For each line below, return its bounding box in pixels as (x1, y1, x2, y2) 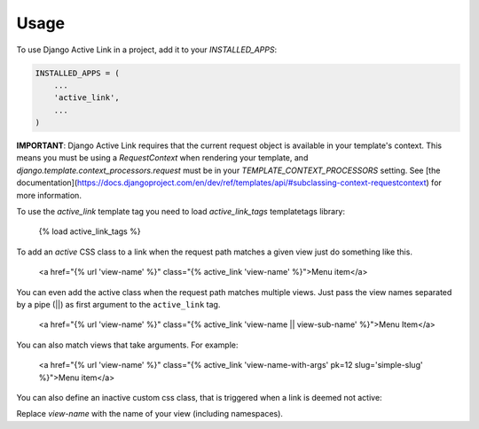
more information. (16, 190, 82, 200)
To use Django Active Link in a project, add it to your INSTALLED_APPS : (16, 44, 278, 55)
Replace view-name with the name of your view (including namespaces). (16, 409, 284, 419)
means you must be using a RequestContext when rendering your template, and (16, 152, 309, 163)
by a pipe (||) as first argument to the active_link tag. (16, 299, 221, 309)
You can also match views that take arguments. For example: (16, 339, 239, 350)
